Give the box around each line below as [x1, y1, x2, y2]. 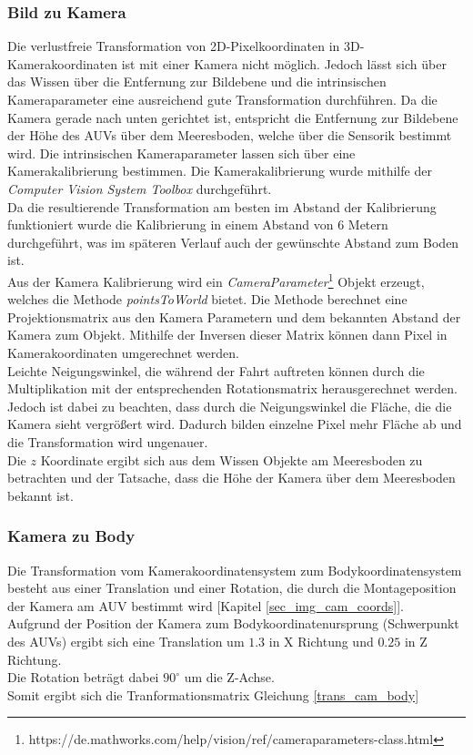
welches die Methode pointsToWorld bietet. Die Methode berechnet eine [7, 290, 408, 309]
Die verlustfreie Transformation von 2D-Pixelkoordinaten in [7, 36, 340, 56]
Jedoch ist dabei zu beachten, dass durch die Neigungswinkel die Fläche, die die [7, 396, 452, 415]
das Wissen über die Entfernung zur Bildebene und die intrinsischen [7, 72, 387, 91]
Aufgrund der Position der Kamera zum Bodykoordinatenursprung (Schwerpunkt [7, 614, 459, 633]
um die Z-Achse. [184, 668, 275, 687]
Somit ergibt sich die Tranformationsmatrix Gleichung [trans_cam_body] [7, 685, 419, 704]
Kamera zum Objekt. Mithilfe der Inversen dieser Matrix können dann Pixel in [7, 325, 448, 344]
